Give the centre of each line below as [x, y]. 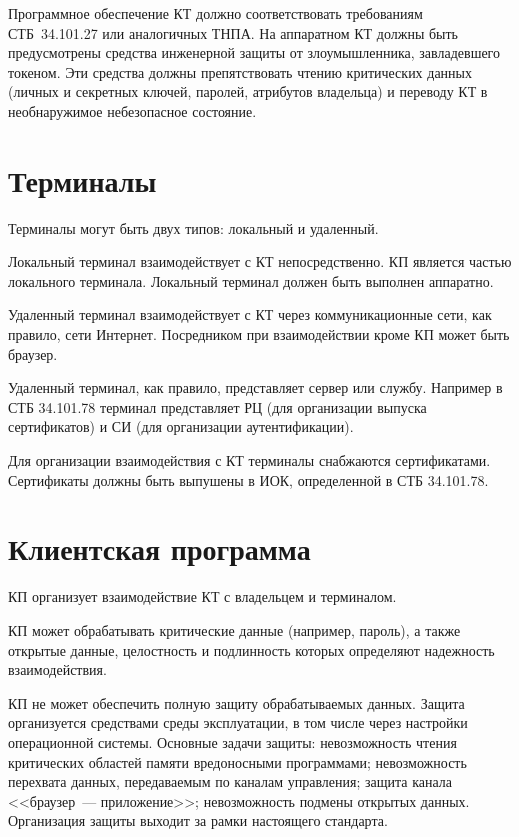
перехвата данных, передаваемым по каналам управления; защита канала [230, 781]
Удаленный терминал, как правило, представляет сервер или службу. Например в [255, 387]
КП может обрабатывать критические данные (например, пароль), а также [234, 629]
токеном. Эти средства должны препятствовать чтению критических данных [240, 71]
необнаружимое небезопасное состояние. [132, 110]
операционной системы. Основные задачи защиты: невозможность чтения [232, 741]
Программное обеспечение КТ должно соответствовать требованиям [215, 13]
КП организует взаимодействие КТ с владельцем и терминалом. [202, 596]
